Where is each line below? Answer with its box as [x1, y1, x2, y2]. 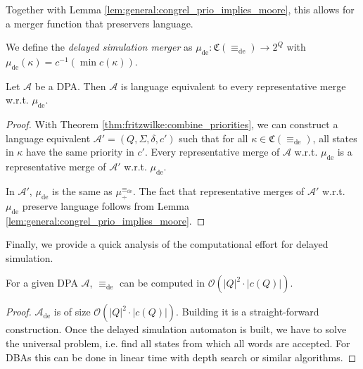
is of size [53, 304, 91, 319]
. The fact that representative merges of [132, 183, 305, 198]
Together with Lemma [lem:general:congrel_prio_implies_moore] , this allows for [6, 2, 355, 16]
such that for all [179, 130, 248, 145]
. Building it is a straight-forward [176, 304, 319, 319]
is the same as [52, 183, 113, 198]
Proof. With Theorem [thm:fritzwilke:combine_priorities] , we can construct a [6, 117, 338, 132]
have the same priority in [26, 144, 134, 159]
